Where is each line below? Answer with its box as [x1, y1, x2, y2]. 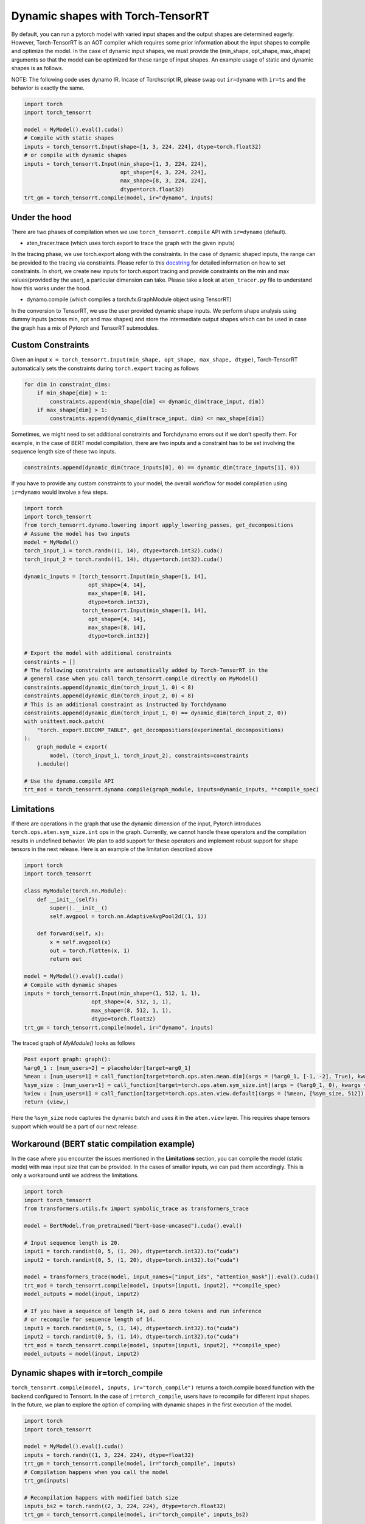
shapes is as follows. [11, 65, 64, 72]
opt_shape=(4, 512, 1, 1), [91, 999, 172, 1005]
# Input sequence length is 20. [24, 1239, 121, 1246]
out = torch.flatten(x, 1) [49, 947, 130, 954]
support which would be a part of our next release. [11, 1122, 139, 1130]
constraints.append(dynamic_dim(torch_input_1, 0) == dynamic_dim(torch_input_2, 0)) [24, 709, 287, 716]
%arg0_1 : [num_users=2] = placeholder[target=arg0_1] [24, 1064, 191, 1071]
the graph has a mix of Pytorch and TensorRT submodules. [11, 324, 159, 332]
